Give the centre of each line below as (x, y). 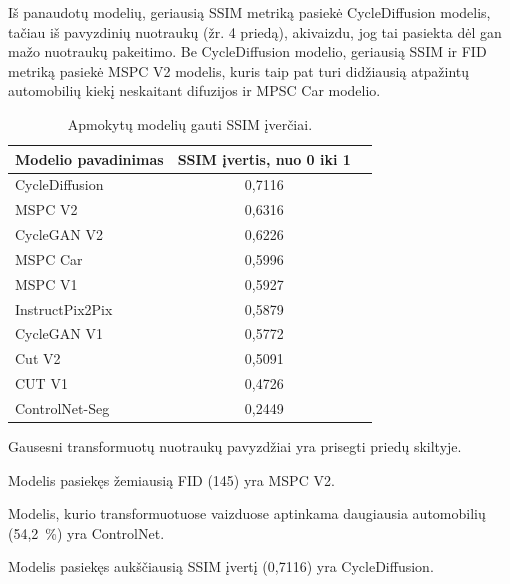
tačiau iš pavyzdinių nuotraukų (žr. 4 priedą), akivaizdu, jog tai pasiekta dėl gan (255, 31)
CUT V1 (41, 383)
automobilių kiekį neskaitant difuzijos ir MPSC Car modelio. (194, 90)
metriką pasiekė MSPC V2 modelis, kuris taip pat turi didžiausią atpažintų (239, 70)
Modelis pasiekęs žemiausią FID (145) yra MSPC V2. (171, 479)
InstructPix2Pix (64, 308)
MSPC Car (49, 258)
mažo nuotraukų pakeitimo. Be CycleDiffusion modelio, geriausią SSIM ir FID (247, 51)
